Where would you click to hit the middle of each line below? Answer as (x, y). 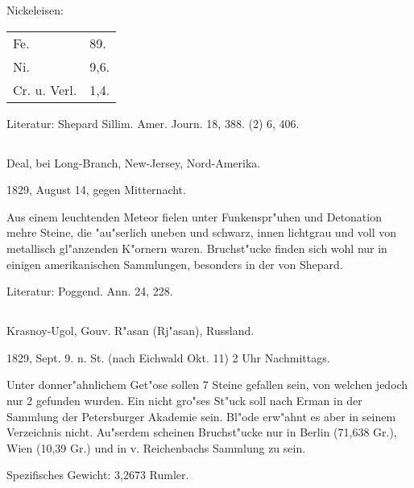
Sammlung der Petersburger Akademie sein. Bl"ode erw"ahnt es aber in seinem (201, 416)
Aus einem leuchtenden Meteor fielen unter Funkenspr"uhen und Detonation (194, 216)
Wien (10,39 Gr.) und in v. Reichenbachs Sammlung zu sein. (156, 447)
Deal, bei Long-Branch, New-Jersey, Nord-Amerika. (134, 162)
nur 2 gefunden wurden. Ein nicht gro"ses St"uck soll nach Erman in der (184, 400)
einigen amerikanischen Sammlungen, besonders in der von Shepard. (175, 264)
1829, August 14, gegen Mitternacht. (96, 190)
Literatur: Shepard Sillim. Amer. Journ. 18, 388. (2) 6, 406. (153, 123)
